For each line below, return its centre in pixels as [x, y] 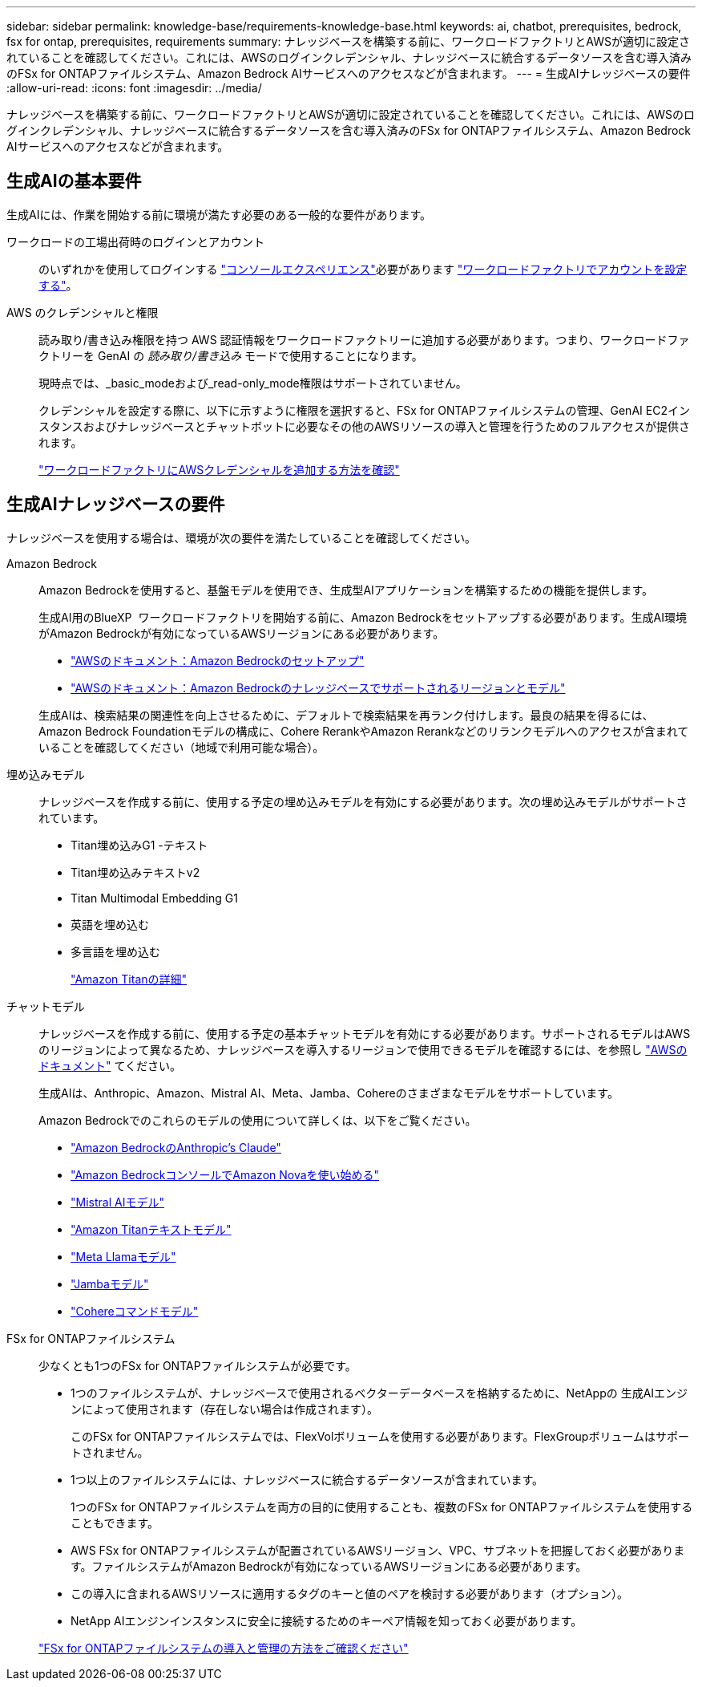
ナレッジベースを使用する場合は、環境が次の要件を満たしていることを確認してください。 [242, 537]
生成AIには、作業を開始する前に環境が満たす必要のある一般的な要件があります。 [219, 214]
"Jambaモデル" [110, 1283]
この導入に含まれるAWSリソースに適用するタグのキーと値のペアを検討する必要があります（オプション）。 [349, 1593]
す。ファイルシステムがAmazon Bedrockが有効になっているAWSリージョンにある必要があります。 [329, 1566]
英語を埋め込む [110, 924]
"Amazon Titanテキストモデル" [151, 1229]
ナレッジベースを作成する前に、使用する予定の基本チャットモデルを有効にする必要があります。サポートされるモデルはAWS [365, 1033]
